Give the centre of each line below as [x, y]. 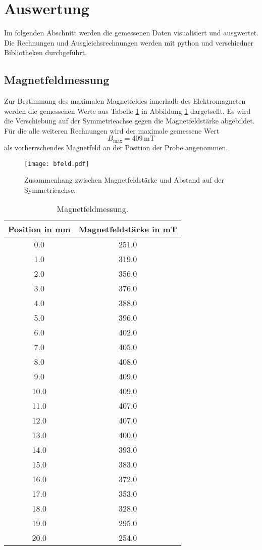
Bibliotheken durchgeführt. [46, 52]
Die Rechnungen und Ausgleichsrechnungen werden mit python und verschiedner [129, 42]
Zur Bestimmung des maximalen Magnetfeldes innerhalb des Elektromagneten [125, 101]
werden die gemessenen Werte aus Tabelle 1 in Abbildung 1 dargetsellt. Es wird [127, 111]
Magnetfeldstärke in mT [128, 229]
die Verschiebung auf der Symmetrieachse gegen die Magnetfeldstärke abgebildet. [129, 121]
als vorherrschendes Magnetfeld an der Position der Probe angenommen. [116, 147]
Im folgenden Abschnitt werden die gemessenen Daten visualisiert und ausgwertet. [131, 33]
